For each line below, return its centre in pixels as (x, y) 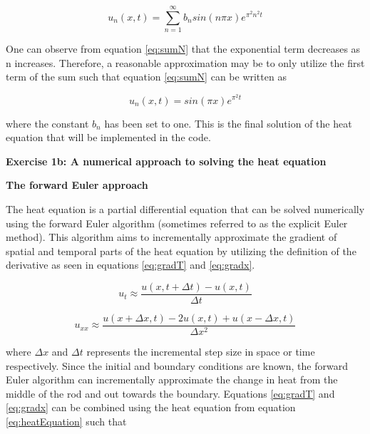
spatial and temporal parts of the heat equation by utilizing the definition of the (181, 250)
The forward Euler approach (77, 185)
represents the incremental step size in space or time (201, 351)
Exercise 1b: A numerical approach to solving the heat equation (166, 161)
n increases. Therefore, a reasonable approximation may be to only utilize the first (185, 62)
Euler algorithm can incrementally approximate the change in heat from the (172, 379)
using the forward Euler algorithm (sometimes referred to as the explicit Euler (177, 223)
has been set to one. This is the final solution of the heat (228, 123)
